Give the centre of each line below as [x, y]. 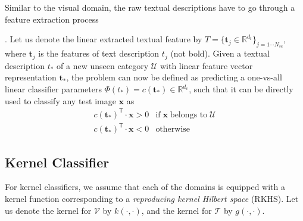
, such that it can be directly [241, 89]
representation [31, 77]
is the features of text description [99, 53]
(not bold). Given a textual [220, 53]
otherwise [173, 130]
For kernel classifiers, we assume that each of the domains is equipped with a [145, 187]
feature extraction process [52, 19]
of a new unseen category [103, 65]
